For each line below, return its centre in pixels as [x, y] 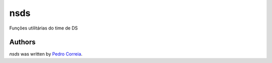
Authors [22, 42]
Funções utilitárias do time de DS [44, 28]
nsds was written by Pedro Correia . [46, 54]
